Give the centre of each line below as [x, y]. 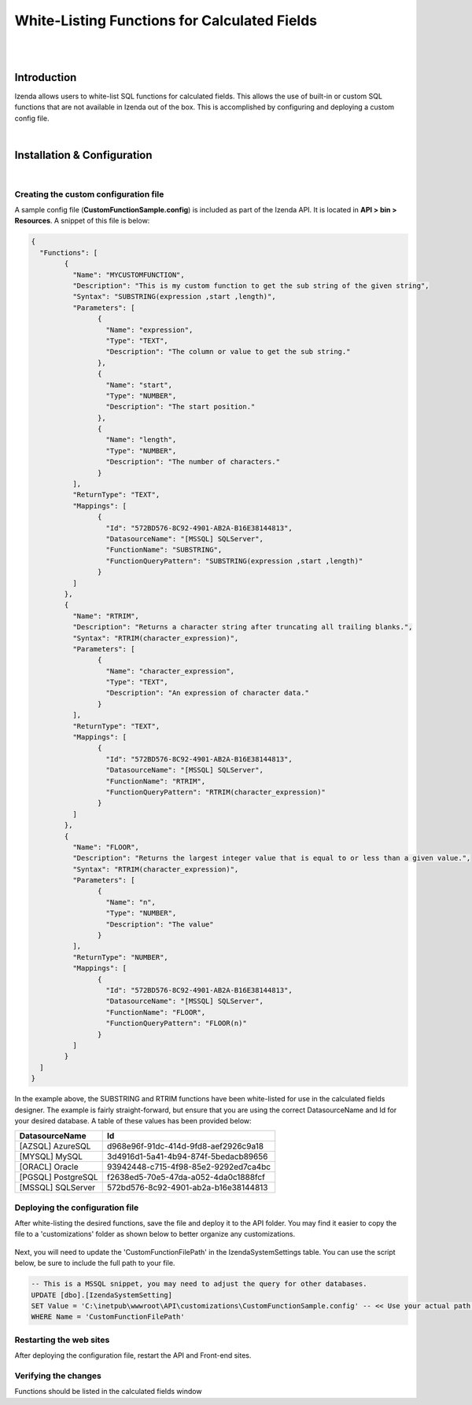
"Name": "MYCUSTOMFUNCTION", [128, 275]
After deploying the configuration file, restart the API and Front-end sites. [133, 1355]
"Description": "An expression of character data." [208, 693]
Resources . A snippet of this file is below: [82, 221]
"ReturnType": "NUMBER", [120, 957]
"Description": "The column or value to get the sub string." [228, 352]
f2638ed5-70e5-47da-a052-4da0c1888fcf [186, 1178]
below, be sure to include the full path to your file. [95, 1263]
